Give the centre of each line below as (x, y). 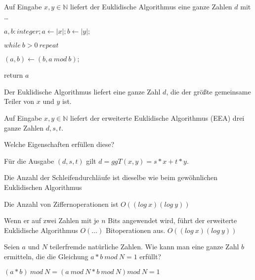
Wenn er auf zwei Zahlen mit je (52, 220)
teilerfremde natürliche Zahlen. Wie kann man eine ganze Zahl (144, 247)
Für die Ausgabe (29, 161)
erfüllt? (150, 256)
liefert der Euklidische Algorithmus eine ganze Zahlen (151, 6)
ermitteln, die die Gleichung (46, 256)
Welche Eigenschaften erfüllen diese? (59, 144)
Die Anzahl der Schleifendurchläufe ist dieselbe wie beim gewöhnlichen (111, 177)
